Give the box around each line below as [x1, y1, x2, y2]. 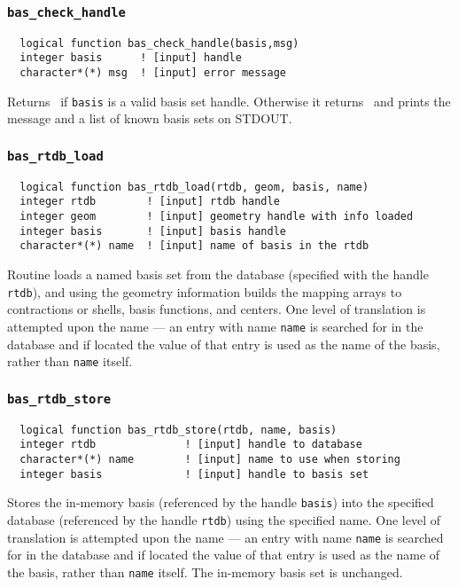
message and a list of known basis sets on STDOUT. [7, 109, 292, 128]
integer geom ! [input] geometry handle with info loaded [19, 210, 414, 223]
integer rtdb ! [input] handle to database [19, 438, 362, 451]
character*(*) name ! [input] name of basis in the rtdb [19, 239, 369, 253]
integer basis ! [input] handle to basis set [19, 467, 369, 481]
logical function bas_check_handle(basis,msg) [19, 36, 299, 50]
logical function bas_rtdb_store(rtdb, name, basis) [19, 423, 338, 436]
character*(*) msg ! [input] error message [19, 67, 286, 80]
